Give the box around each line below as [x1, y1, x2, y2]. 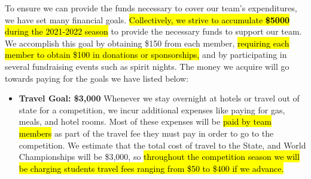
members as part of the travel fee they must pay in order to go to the [19, 126, 274, 139]
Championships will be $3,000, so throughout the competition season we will [19, 150, 300, 163]
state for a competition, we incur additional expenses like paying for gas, [19, 103, 285, 116]
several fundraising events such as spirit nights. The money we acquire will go [5, 60, 289, 72]
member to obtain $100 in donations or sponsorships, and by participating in [5, 48, 287, 61]
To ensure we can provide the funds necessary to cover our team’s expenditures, [5, 2, 297, 14]
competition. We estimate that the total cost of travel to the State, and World [19, 138, 306, 151]
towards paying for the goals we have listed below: [5, 72, 189, 84]
